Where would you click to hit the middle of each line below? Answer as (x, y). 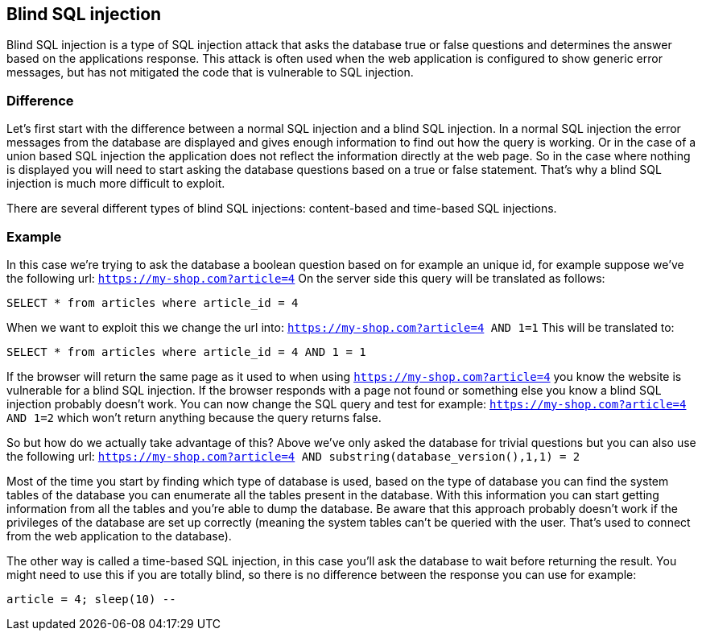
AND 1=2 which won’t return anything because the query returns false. (194, 417)
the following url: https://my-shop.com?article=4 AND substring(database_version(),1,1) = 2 (293, 456)
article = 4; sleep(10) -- (91, 599)
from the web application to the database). (119, 536)
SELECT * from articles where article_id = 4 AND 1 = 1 (186, 352)
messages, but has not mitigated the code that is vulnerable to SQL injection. (210, 72)
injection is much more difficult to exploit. (116, 184)
